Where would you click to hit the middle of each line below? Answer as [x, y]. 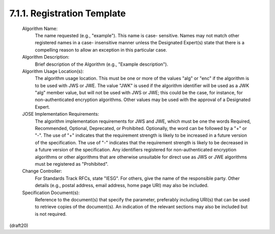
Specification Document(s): [51, 192]
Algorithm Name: [40, 29]
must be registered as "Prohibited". [72, 164]
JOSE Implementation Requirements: [61, 114]
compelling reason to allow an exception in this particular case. [101, 50]
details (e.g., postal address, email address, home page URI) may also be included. [122, 186]
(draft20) [19, 226]
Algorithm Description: [46, 57]
